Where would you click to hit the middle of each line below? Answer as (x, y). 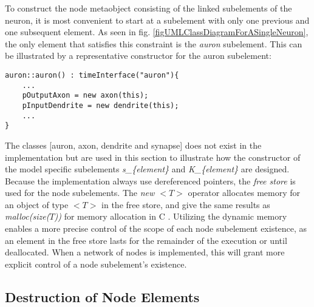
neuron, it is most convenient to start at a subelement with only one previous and (157, 20)
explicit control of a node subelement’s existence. (96, 264)
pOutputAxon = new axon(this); (85, 96)
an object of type (37, 204)
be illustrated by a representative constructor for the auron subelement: (138, 56)
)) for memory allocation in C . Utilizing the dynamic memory (171, 216)
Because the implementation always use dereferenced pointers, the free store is (150, 180)
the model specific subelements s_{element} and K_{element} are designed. (147, 169)
